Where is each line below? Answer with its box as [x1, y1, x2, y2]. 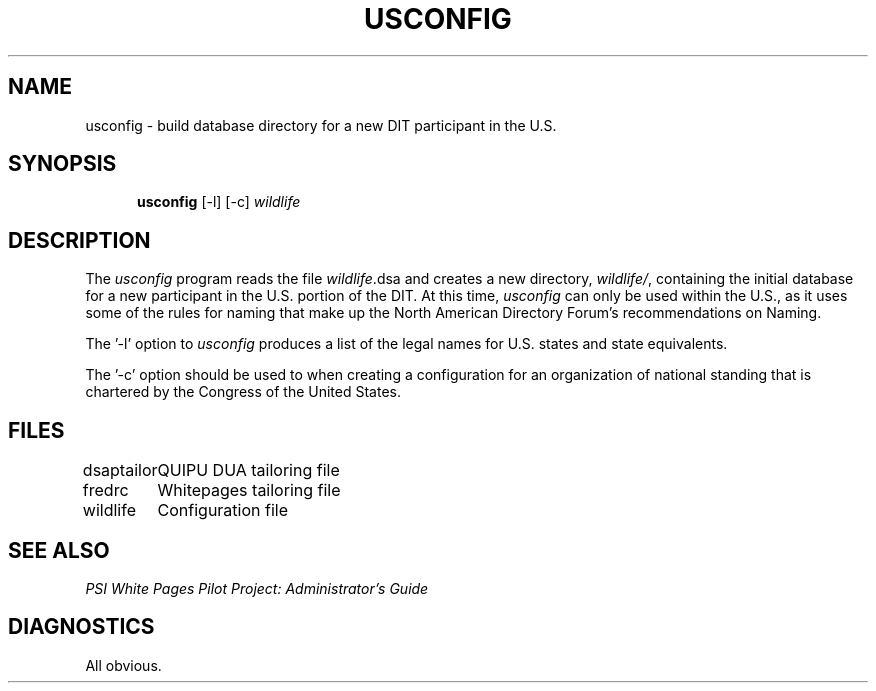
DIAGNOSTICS [8, 614, 155, 640]
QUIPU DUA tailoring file [157, 460, 340, 481]
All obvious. [85, 656, 162, 674]
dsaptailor [82, 460, 158, 481]
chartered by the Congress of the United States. [85, 383, 401, 401]
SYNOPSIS [8, 151, 117, 177]
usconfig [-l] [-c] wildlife [137, 193, 301, 211]
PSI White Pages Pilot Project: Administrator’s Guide [85, 579, 429, 597]
